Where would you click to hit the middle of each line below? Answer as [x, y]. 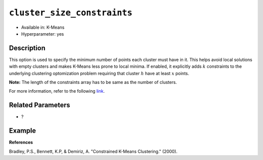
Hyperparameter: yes [43, 34]
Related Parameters [40, 105]
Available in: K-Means [43, 27]
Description [27, 48]
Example [22, 131]
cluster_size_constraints [71, 13]
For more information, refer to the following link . [57, 91]
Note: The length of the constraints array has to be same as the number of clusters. [93, 82]
